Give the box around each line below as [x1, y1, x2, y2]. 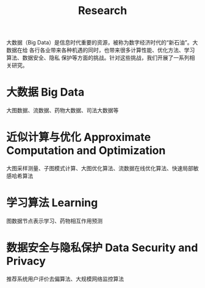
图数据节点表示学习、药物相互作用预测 [6, 217, 103, 225]
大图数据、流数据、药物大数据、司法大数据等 [6, 107, 119, 114]
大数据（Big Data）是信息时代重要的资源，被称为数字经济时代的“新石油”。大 [6, 39, 198, 46]
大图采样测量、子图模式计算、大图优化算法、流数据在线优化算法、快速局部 [6, 165, 193, 172]
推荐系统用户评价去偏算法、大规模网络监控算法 [6, 275, 124, 283]
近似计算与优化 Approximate [6, 131, 151, 144]
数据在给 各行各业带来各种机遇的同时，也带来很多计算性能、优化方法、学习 [6, 46, 195, 54]
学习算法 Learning [6, 196, 98, 210]
